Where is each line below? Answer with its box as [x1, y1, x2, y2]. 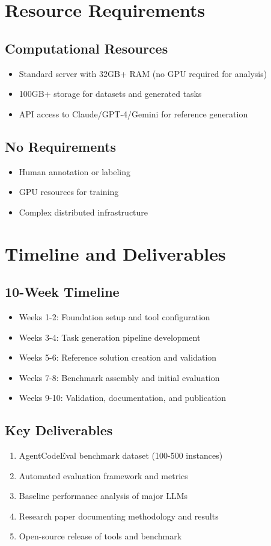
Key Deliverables [5, 421, 113, 439]
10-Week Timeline [5, 282, 120, 301]
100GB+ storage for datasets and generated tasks [19, 87, 202, 100]
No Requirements [5, 137, 116, 155]
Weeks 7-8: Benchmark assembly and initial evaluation [19, 371, 220, 383]
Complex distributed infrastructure [19, 205, 148, 218]
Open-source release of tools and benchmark [19, 530, 182, 542]
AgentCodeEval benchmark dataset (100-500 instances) [19, 449, 223, 462]
